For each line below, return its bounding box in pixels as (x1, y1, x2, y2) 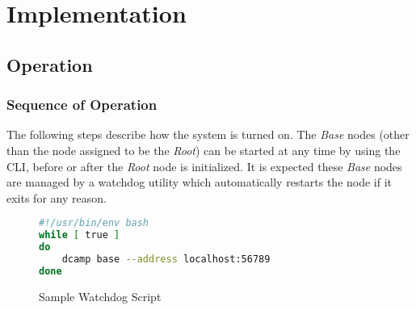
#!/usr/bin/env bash (39, 217, 149, 229)
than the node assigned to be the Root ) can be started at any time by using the (6, 141, 401, 158)
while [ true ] (39, 229, 120, 241)
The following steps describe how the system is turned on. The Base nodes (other (6, 126, 410, 143)
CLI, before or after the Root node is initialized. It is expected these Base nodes (6, 157, 402, 174)
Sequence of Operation (6, 94, 158, 115)
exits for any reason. (6, 189, 107, 206)
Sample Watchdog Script (39, 287, 162, 304)
